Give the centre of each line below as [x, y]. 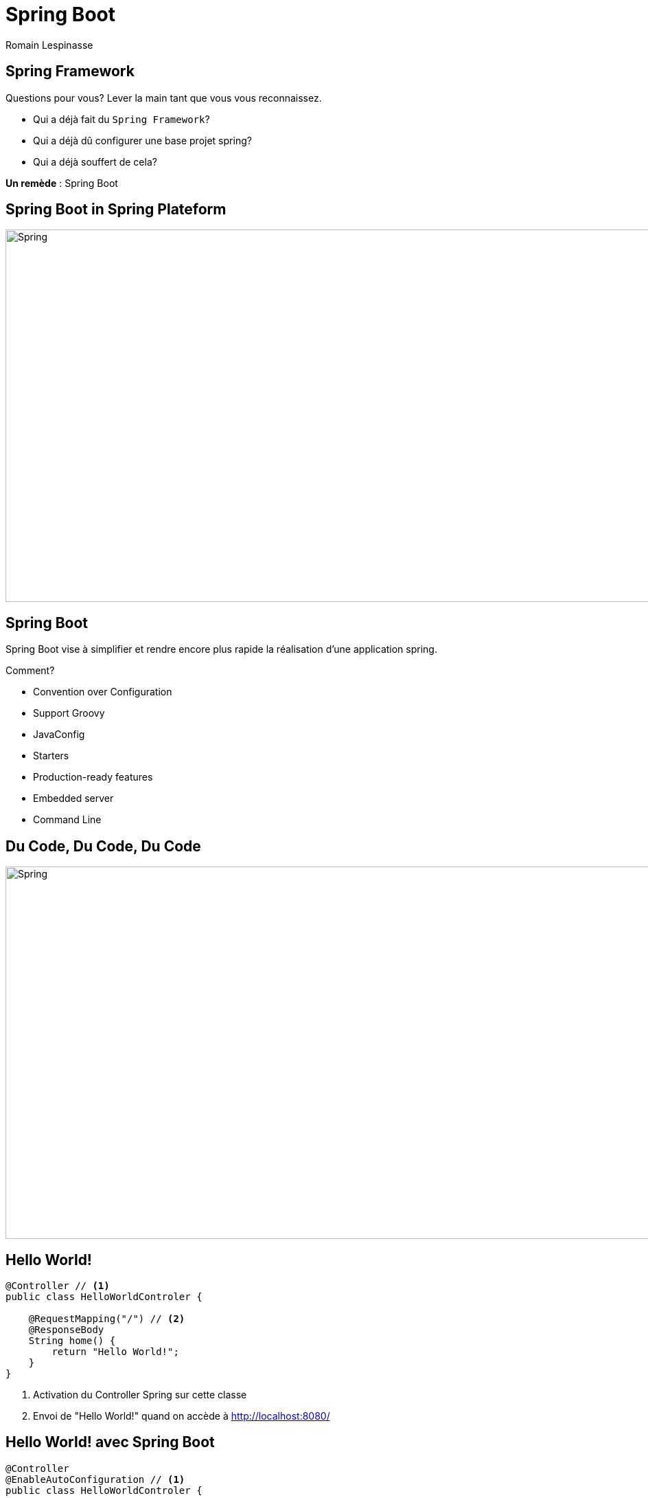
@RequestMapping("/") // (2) [107, 1318]
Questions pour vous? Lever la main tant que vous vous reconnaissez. [164, 98]
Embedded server [73, 798]
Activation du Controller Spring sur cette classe [140, 1394]
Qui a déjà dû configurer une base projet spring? [142, 140]
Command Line [67, 820]
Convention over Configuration [103, 692]
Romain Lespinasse [49, 45]
